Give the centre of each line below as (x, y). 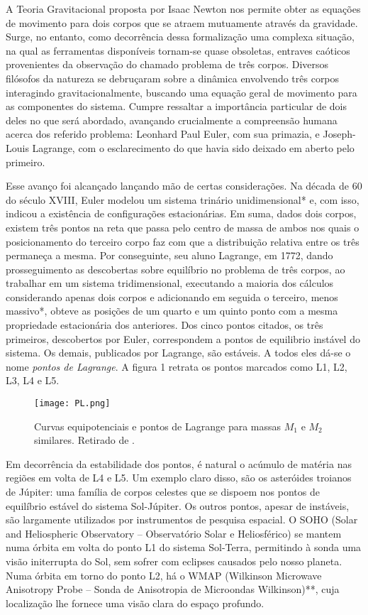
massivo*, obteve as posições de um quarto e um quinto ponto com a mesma (172, 311)
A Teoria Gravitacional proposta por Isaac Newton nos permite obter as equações (183, 9)
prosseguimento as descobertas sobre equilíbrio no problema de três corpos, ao (175, 269)
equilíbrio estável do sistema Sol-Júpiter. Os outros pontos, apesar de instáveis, (178, 505)
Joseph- (339, 134)
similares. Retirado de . (84, 440)
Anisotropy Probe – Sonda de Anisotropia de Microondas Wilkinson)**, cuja (173, 589)
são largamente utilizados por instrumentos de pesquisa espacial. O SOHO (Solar (182, 519)
